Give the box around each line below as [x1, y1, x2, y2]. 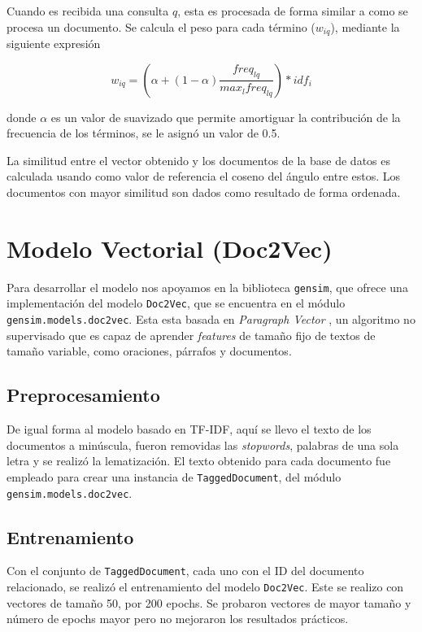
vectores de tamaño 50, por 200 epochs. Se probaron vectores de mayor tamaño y [7, 594, 411, 611]
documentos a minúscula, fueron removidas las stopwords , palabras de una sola [7, 436, 399, 453]
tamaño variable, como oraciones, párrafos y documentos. [7, 342, 292, 360]
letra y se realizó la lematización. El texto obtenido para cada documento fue [7, 452, 391, 469]
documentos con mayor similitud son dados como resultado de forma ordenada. [7, 184, 401, 201]
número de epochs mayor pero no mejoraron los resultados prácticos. [7, 610, 349, 627]
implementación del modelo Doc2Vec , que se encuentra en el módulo [7, 294, 346, 312]
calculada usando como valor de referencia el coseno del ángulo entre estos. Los [7, 168, 401, 185]
